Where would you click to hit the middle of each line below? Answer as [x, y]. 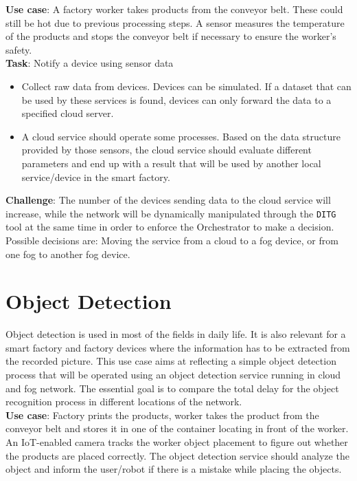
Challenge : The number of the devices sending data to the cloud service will [168, 200]
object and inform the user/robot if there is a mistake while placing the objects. [174, 469]
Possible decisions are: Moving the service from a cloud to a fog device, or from [172, 240]
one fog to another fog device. [68, 254]
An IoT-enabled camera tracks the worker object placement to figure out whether [177, 442]
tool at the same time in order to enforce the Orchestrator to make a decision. [170, 227]
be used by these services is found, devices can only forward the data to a [176, 99]
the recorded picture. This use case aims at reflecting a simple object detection [171, 361]
